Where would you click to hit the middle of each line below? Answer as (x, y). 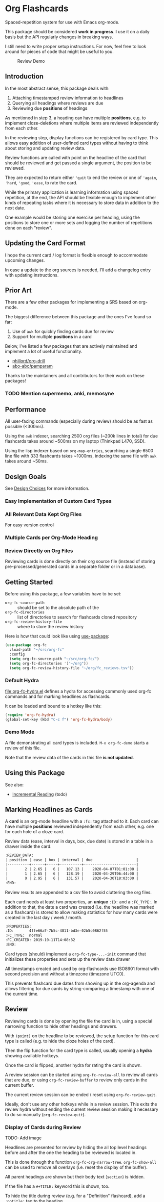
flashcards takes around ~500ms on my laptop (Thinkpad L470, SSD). (75, 441)
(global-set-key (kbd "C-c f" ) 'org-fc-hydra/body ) (59, 719)
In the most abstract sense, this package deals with (57, 88)
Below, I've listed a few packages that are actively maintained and (71, 346)
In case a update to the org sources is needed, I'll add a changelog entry (78, 270)
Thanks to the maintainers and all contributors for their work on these (75, 376)
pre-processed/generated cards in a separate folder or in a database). (76, 566)
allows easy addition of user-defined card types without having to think (77, 143)
